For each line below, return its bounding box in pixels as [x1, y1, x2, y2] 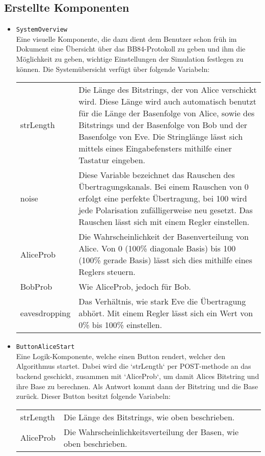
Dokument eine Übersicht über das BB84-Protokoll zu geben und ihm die [16, 43, 246, 54]
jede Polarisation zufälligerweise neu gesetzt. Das [78, 204, 253, 216]
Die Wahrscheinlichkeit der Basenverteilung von [78, 231, 249, 243]
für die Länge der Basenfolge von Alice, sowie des [78, 107, 255, 119]
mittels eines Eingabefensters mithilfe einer [78, 142, 232, 155]
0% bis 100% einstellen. [78, 319, 162, 331]
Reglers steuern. [78, 266, 136, 278]
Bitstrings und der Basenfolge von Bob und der [78, 119, 248, 131]
